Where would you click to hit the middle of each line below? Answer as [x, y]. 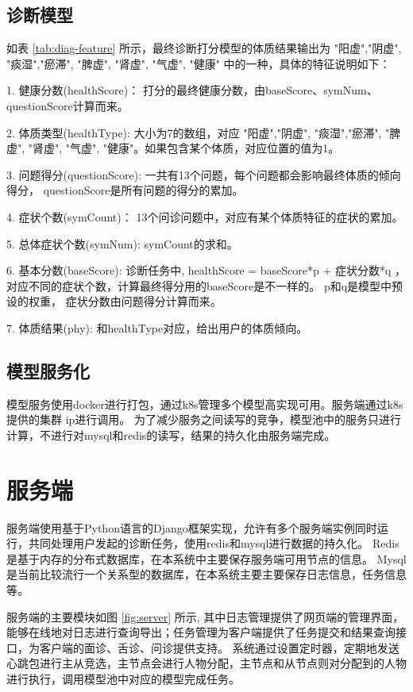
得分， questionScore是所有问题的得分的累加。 [125, 190]
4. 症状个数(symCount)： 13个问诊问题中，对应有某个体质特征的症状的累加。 [205, 216]
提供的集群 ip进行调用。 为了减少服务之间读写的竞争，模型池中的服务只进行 [204, 419]
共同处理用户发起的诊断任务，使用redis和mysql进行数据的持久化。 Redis [214, 543]
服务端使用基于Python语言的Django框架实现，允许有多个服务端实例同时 [192, 527]
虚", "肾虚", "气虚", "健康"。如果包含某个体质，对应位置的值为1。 [173, 148]
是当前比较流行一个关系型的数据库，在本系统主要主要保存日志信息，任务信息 [206, 574]
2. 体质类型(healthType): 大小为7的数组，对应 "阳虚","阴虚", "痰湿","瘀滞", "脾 [204, 132]
